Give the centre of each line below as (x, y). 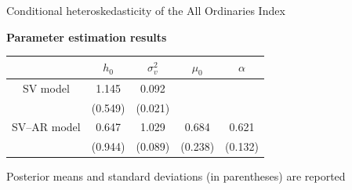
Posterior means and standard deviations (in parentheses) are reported (176, 176)
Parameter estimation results (87, 37)
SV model (46, 88)
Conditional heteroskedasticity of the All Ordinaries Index (146, 10)
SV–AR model (46, 127)
